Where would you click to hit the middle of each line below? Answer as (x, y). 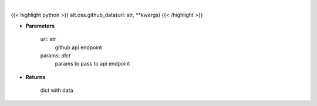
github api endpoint (78, 47)
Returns (36, 77)
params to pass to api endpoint (92, 64)
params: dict (55, 55)
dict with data (57, 90)
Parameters (40, 26)
